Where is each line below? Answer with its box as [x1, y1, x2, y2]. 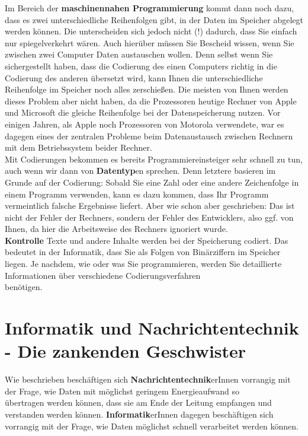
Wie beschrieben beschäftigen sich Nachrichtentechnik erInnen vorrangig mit [5, 373, 291, 386]
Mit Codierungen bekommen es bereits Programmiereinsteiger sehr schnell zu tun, [5, 152, 303, 165]
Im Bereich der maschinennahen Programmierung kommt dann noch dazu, [5, 2, 294, 14]
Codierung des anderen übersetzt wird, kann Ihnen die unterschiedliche [5, 71, 263, 84]
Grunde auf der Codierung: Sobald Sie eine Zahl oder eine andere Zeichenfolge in [5, 176, 299, 188]
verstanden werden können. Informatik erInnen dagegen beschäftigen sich [5, 408, 274, 420]
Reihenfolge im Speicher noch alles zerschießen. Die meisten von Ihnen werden [5, 83, 288, 96]
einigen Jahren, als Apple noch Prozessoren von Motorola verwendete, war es [5, 117, 284, 130]
